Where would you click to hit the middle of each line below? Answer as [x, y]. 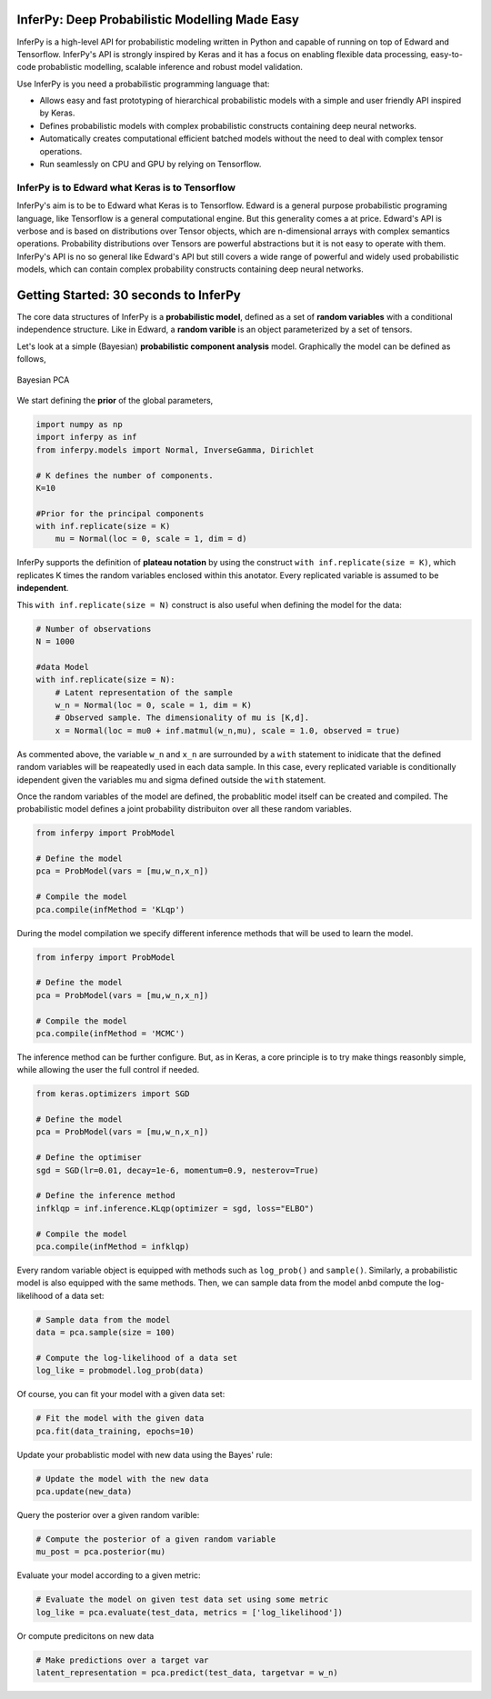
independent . [43, 588]
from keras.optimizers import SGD [113, 1094]
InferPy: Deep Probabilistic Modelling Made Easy [158, 20]
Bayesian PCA [43, 380]
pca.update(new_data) [84, 1492]
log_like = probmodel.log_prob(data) [120, 1371]
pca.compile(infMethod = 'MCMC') [110, 1033]
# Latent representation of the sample [144, 692]
